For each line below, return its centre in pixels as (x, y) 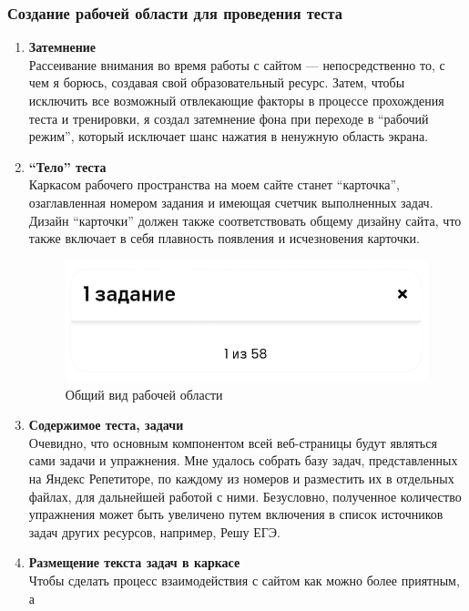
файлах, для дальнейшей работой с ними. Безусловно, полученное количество (245, 496)
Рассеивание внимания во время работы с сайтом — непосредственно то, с (237, 64)
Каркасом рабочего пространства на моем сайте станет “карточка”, (214, 184)
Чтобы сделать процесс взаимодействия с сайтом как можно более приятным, (244, 580)
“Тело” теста (67, 166)
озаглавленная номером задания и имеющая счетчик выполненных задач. (231, 202)
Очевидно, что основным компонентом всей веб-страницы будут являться (233, 442)
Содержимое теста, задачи (106, 425)
